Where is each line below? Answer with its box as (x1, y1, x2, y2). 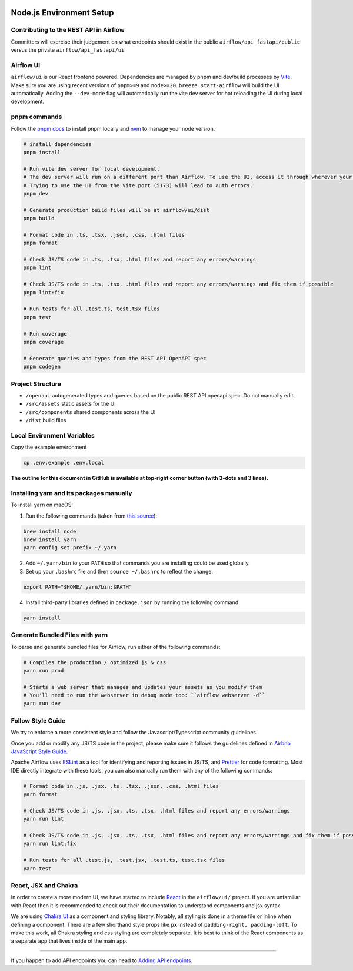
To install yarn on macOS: (11, 501, 74, 509)
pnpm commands (11, 112, 62, 121)
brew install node (23, 528, 76, 535)
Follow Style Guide (11, 716, 66, 724)
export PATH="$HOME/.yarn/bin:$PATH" (23, 584, 132, 590)
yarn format (23, 791, 58, 798)
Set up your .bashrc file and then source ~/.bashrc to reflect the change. (25, 568, 214, 575)
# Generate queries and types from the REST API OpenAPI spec (23, 355, 207, 362)
